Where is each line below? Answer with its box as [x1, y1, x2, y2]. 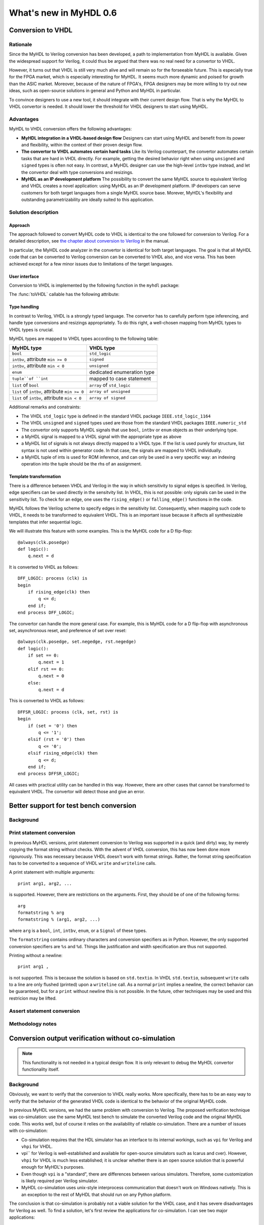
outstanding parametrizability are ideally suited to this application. [21, 196, 154, 203]
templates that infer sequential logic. [9, 519, 83, 525]
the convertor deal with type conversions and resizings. [21, 169, 134, 175]
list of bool [12, 382, 39, 389]
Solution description [9, 209, 59, 216]
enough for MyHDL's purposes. [21, 1164, 85, 1170]
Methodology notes [9, 1021, 57, 1028]
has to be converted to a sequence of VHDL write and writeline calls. [9, 860, 156, 866]
